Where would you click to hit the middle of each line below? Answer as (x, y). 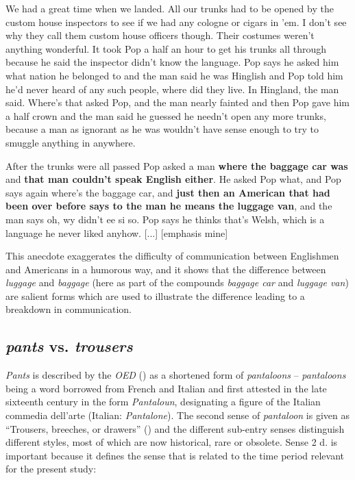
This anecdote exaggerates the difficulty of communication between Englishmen (172, 256)
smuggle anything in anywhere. (71, 142)
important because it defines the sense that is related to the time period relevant (175, 455)
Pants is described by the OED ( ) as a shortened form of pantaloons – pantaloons (176, 375)
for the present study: (51, 469)
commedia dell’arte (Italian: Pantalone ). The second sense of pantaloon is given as (177, 415)
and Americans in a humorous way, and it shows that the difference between (166, 269)
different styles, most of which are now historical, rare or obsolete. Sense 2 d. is (172, 442)
